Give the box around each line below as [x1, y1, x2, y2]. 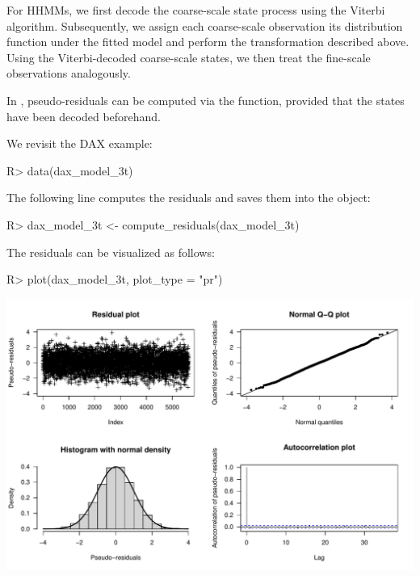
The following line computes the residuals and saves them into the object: [6, 189, 371, 206]
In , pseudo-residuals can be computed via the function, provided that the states [6, 91, 405, 108]
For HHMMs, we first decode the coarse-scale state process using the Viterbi [6, 2, 385, 18]
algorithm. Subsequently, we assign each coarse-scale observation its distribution [6, 17, 403, 34]
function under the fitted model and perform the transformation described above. [6, 33, 409, 50]
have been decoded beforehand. [6, 107, 162, 124]
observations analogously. [6, 65, 131, 82]
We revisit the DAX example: [6, 135, 153, 152]
